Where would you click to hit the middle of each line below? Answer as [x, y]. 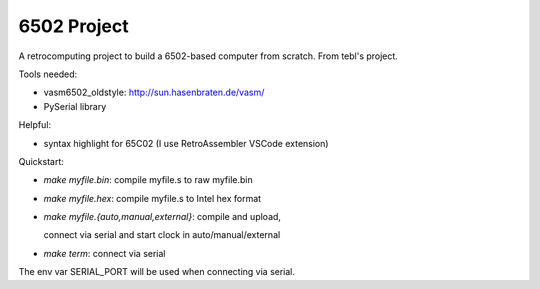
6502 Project [73, 26]
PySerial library [75, 106]
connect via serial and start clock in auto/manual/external [162, 235]
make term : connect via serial [104, 253]
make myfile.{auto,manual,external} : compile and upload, [162, 217]
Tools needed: [48, 74]
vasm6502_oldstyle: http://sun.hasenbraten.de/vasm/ [154, 92]
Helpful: [35, 125]
